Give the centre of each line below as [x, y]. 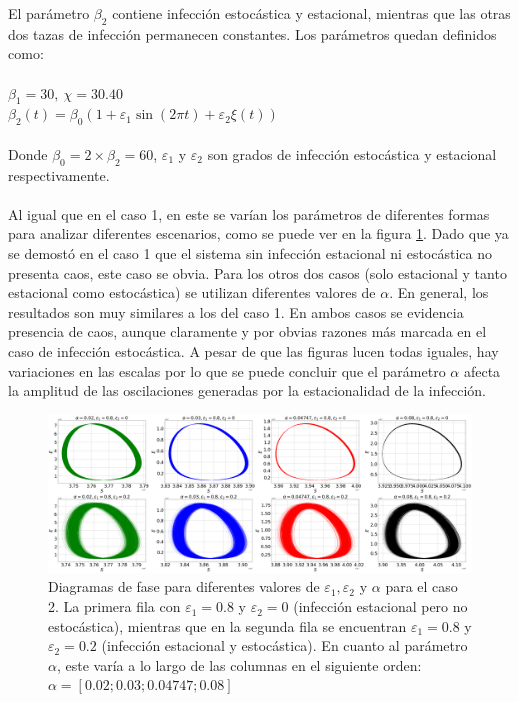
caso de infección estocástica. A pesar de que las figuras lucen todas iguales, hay [253, 350]
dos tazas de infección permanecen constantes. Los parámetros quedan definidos [252, 33]
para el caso [421, 586]
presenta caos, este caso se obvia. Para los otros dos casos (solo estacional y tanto [257, 272]
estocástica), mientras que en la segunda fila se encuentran [227, 625]
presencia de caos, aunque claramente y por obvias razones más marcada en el [247, 331]
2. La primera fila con [114, 606]
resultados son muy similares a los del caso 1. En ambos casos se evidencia [236, 311]
